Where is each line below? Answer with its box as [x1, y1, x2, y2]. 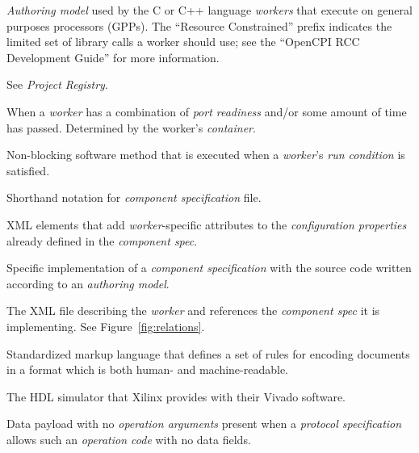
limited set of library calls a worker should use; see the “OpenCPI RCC [6, 33, 360, 50]
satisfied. [6, 161, 50, 178]
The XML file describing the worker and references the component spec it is [6, 302, 380, 319]
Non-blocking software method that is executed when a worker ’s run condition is [6, 146, 405, 163]
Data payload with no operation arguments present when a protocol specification [6, 415, 402, 432]
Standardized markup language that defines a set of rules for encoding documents [6, 345, 410, 362]
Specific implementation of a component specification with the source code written [6, 259, 412, 276]
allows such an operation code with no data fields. [6, 430, 251, 447]
